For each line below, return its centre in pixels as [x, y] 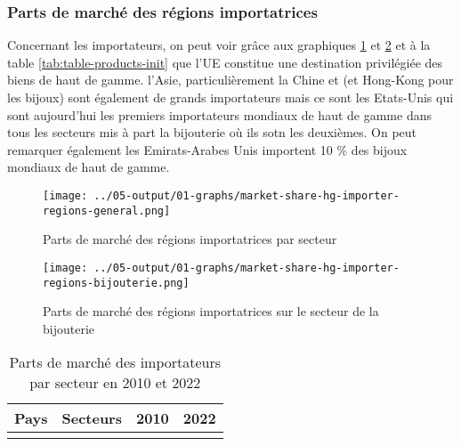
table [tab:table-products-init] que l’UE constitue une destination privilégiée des [225, 62]
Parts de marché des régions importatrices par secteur [190, 239]
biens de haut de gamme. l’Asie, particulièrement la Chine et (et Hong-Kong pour [230, 80]
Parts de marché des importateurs [115, 362]
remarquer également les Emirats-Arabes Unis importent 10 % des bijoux [207, 149]
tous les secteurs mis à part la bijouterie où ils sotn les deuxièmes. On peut [212, 132]
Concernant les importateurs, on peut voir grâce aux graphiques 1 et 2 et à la [219, 45]
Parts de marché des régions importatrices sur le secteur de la [211, 311]
